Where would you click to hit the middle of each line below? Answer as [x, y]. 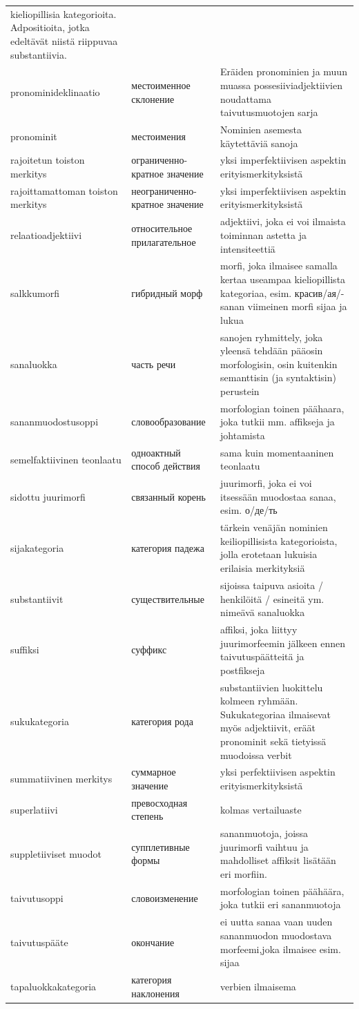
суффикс [149, 650]
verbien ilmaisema [258, 986]
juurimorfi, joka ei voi [266, 483]
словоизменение [165, 897]
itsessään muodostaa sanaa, [278, 496]
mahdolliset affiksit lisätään [278, 860]
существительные [168, 598]
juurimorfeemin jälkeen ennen [283, 643]
